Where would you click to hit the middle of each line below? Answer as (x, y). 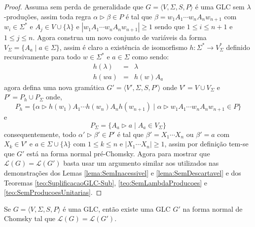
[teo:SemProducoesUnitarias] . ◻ (53, 192)
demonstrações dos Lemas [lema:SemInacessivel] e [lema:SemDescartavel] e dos (123, 173)
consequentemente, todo (40, 134)
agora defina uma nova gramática (54, 87)
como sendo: (150, 57)
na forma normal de (213, 208)
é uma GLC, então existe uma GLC (117, 208)
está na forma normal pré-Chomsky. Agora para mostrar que (118, 153)
